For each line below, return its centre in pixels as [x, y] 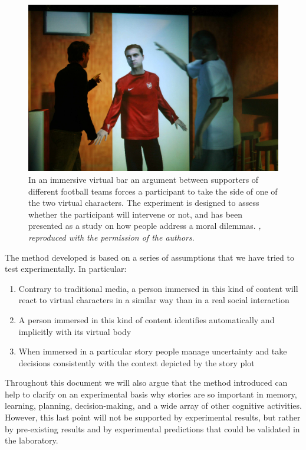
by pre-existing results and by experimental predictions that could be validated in [152, 428]
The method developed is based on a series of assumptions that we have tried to [149, 257]
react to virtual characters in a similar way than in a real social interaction [154, 300]
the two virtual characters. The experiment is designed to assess [144, 203]
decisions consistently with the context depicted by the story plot [136, 362]
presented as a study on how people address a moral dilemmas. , [145, 226]
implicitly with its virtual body [75, 331]
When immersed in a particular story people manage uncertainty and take [153, 351]
